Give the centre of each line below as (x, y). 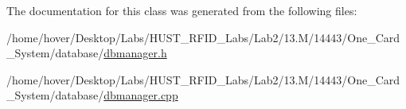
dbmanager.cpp (141, 95)
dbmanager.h (135, 53)
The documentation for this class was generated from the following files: (182, 10)
